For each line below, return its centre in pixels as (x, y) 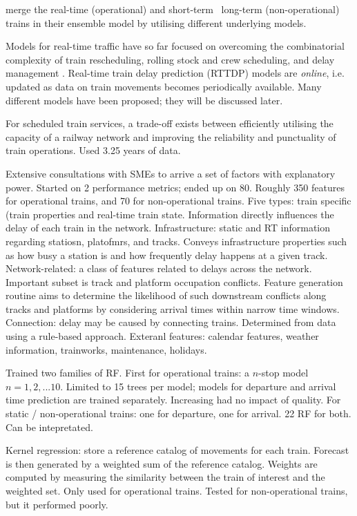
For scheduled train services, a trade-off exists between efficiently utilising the (170, 123)
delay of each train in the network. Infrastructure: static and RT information (168, 228)
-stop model (283, 373)
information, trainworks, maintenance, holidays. (106, 349)
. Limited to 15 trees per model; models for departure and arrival (198, 386)
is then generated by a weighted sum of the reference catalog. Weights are (162, 463)
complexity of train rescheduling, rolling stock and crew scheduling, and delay (170, 59)
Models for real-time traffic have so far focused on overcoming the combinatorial (175, 46)
